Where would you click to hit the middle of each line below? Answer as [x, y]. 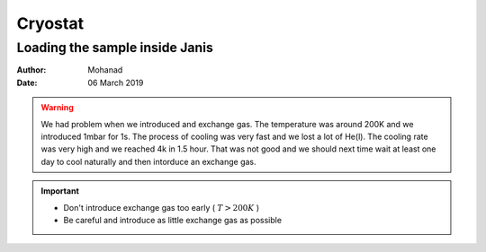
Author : [31, 70]
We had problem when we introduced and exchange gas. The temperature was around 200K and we [227, 124]
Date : [27, 83]
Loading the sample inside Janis [115, 48]
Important [60, 191]
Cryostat [50, 23]
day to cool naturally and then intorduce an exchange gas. [148, 161]
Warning [57, 108]
